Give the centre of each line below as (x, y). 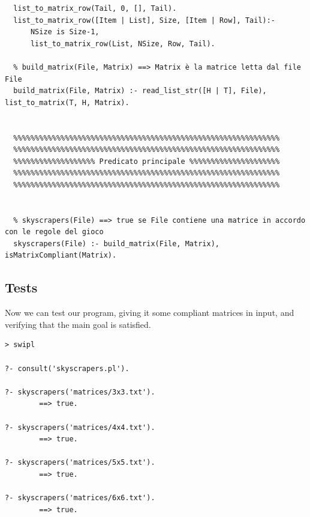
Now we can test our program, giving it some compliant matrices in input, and (150, 313)
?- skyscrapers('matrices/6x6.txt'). (80, 498)
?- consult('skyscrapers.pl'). (67, 368)
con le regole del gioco (54, 232)
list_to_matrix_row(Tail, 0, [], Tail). (95, 8)
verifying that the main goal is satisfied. (78, 324)
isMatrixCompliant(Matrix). (61, 255)
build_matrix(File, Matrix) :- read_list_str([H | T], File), (140, 91)
